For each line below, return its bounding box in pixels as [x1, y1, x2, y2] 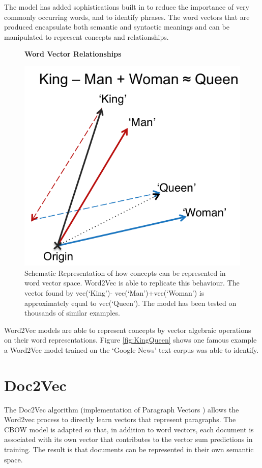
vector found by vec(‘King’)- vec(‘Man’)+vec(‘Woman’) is [24, 288, 205, 298]
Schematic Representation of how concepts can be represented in [24, 267, 226, 278]
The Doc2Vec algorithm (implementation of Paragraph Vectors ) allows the [4, 404, 239, 414]
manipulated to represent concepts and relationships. [4, 31, 169, 42]
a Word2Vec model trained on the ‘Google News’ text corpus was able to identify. [4, 344, 259, 355]
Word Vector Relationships [24, 48, 122, 59]
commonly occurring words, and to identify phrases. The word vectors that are [4, 11, 250, 22]
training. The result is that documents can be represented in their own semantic [4, 444, 254, 455]
